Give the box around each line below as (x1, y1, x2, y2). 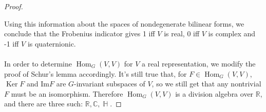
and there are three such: (4, 98, 83, 109)
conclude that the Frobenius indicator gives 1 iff (4, 28, 155, 39)
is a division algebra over (175, 88, 254, 99)
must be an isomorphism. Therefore (11, 88, 123, 99)
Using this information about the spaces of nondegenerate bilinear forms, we (4, 18, 244, 29)
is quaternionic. (27, 38, 76, 49)
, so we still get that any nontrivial (151, 78, 261, 89)
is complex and (208, 28, 256, 39)
